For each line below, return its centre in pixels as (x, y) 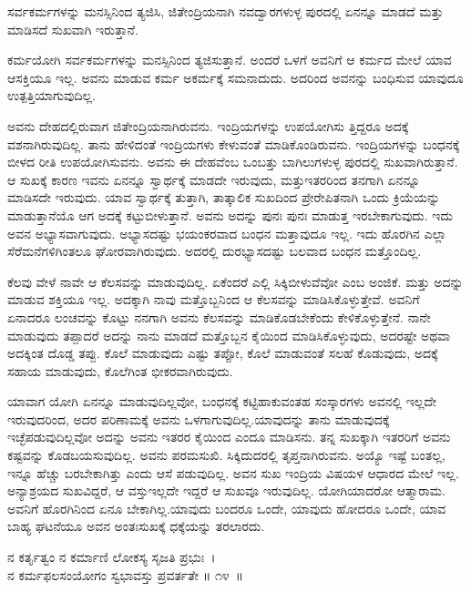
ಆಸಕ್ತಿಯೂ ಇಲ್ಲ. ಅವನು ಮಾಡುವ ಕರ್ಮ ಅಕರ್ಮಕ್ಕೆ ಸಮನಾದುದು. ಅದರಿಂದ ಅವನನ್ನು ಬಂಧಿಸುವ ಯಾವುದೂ (235, 77)
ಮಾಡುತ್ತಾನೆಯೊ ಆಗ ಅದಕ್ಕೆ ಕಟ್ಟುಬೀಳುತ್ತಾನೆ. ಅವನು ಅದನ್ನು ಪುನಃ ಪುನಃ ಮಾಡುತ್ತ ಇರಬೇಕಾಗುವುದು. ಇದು (230, 214)
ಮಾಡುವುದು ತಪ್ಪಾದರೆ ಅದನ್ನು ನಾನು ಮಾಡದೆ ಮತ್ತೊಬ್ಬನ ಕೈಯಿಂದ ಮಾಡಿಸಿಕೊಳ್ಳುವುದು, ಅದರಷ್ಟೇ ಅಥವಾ (229, 335)
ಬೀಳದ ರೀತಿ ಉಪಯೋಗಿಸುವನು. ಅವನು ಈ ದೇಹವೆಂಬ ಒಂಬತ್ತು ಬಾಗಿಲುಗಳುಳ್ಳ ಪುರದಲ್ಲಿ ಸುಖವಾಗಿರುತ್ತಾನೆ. (233, 162)
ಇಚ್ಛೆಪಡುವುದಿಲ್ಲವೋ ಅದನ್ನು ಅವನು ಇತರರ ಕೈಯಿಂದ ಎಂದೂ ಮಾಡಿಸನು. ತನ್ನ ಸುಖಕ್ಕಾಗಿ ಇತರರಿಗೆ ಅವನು (229, 437)
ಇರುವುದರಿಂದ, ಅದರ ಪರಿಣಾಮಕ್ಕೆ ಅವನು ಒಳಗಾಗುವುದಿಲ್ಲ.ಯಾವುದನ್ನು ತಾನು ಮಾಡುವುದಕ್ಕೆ (199, 418)
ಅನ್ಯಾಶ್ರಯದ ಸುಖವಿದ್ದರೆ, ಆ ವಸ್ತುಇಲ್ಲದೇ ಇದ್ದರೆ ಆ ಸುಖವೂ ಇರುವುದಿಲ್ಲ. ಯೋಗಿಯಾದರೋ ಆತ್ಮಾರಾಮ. (226, 490)
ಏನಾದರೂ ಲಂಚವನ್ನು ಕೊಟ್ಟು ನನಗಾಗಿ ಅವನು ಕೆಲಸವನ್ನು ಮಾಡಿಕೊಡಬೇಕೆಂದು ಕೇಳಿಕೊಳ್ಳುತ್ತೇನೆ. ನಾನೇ (219, 316)
